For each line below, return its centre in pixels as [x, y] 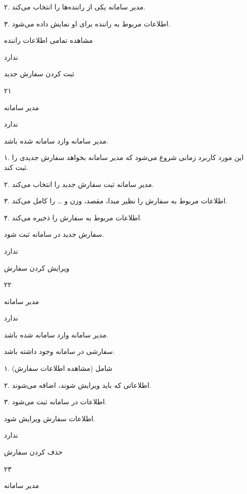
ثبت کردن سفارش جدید [39, 74]
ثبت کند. [16, 167]
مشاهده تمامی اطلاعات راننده [49, 40]
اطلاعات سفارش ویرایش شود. [50, 418]
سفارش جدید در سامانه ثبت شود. [54, 234]
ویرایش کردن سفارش [37, 267]
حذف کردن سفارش [33, 452]
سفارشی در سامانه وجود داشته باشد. [60, 351]
